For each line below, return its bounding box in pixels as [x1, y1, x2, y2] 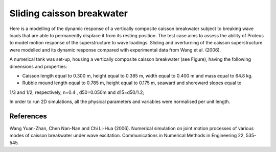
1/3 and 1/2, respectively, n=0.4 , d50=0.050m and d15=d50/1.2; [9, 89, 144, 95]
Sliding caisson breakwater [9, 8, 128, 19]
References [9, 112, 47, 120]
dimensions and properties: [9, 63, 67, 69]
